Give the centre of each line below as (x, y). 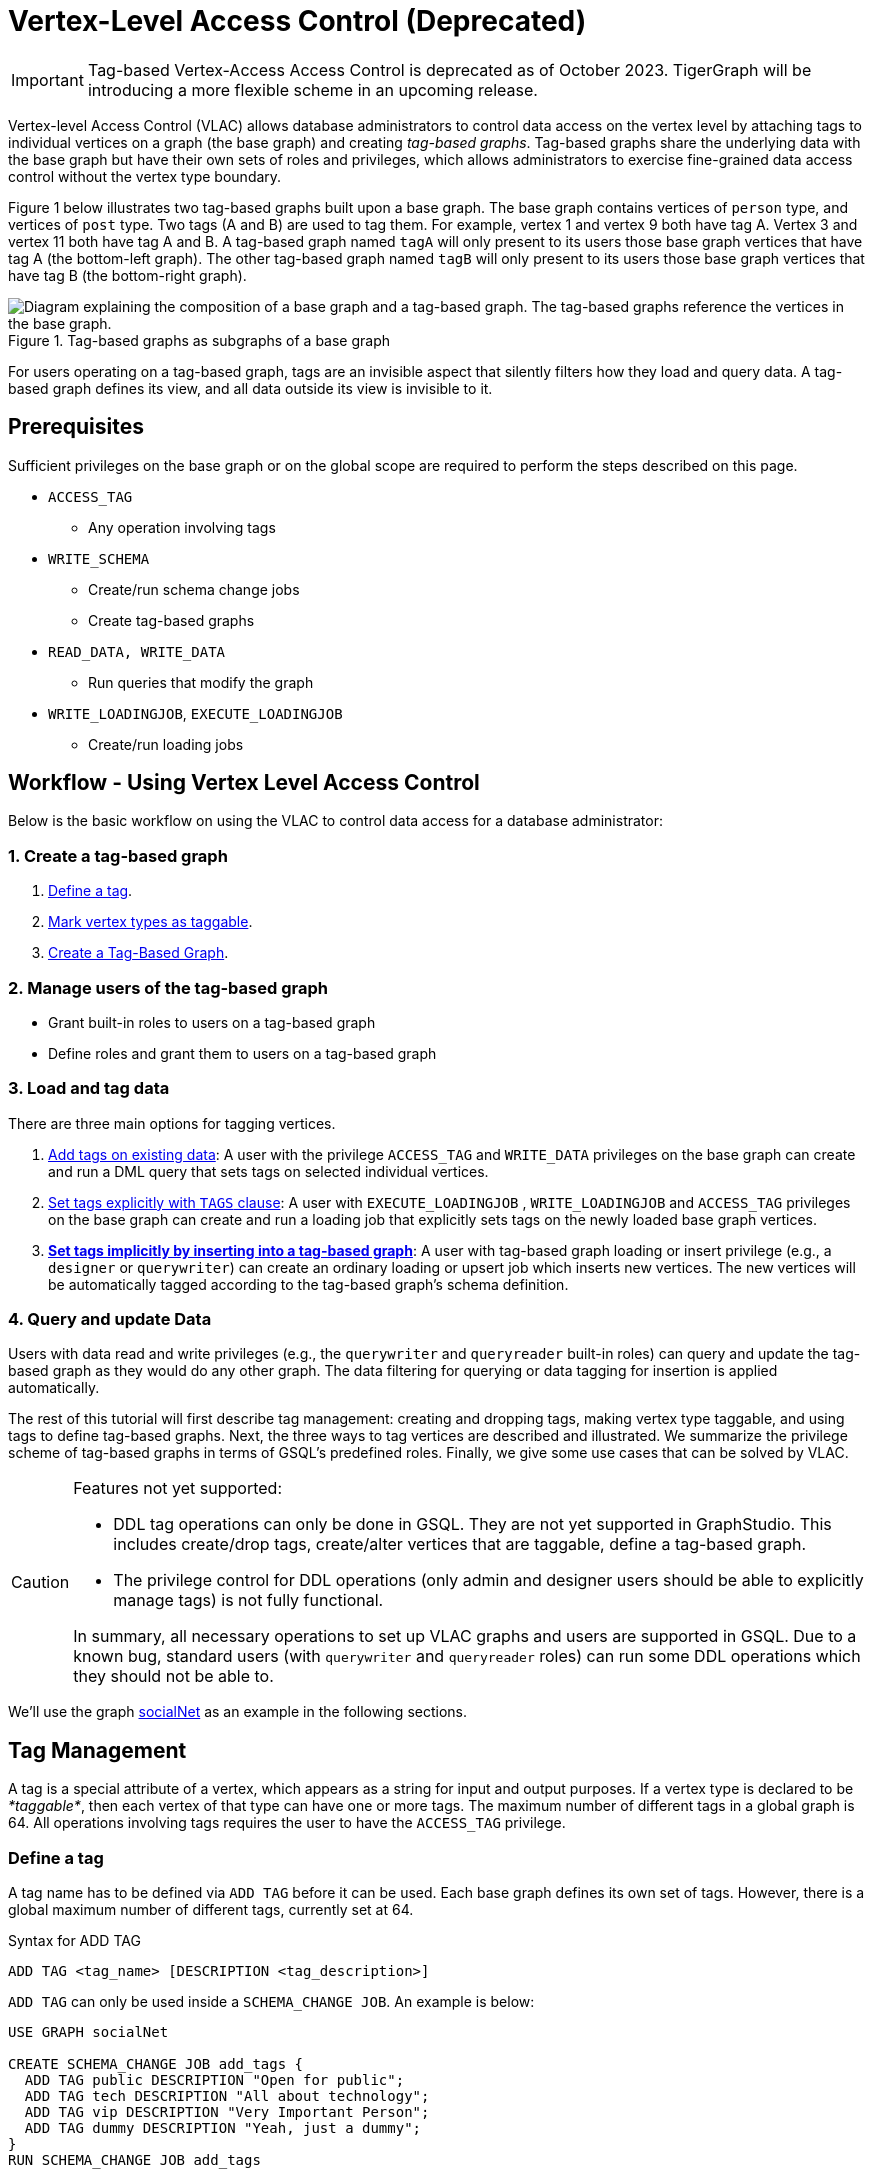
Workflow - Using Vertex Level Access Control (244, 783)
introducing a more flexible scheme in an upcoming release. (312, 89)
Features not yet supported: (178, 1488)
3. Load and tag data (89, 1088)
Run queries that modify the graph (201, 682)
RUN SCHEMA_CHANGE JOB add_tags (134, 2160)
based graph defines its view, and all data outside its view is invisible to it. (250, 388)
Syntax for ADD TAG (74, 1941)
